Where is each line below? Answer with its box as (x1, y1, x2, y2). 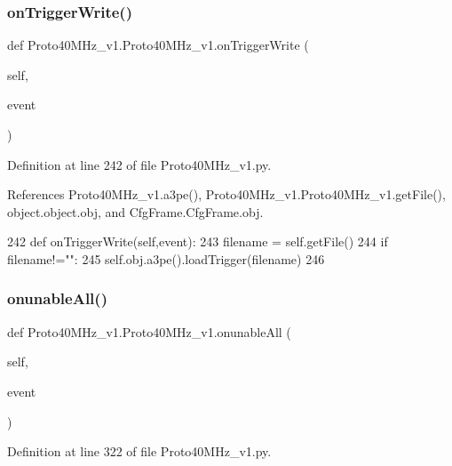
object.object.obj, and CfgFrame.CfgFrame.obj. (7, 202, 264, 221)
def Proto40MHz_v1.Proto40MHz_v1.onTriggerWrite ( (7, 36, 309, 54)
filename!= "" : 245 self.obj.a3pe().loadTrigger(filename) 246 (7, 249, 325, 268)
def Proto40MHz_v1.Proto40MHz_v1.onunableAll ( (7, 322, 291, 341)
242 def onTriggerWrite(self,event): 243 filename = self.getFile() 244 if (7, 232, 388, 251)
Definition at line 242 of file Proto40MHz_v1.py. (7, 155, 272, 173)
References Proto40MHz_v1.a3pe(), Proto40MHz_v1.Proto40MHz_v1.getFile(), (7, 185, 446, 204)
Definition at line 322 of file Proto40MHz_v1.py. (7, 442, 272, 461)
